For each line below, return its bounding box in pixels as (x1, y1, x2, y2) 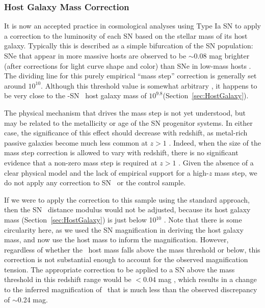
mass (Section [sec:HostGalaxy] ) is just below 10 (4, 214, 156, 225)
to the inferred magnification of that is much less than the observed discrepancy (4, 284, 257, 295)
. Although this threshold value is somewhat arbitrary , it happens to (41, 80, 257, 91)
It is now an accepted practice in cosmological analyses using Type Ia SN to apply (4, 20, 261, 31)
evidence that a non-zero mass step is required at (4, 157, 157, 167)
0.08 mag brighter (194, 50, 250, 61)
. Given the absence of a (178, 157, 254, 167)
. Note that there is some (164, 214, 242, 225)
